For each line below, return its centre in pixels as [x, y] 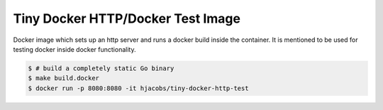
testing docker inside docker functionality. [74, 49]
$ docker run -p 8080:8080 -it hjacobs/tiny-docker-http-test [138, 88]
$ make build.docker [63, 78]
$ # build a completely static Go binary [101, 68]
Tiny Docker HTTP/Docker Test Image [127, 18]
